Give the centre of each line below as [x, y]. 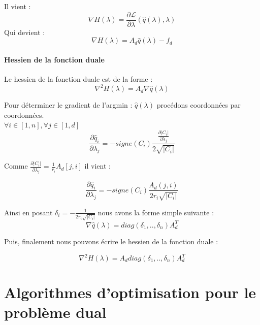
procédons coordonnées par [199, 105]
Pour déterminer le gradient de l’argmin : [68, 105]
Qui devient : [25, 32]
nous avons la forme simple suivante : [156, 212]
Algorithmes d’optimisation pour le [130, 292]
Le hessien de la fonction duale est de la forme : [78, 79]
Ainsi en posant [28, 212]
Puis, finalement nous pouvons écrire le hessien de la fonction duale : [111, 241]
